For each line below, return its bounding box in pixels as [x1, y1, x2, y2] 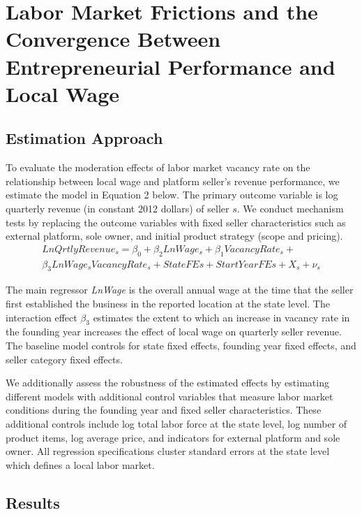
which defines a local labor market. [6, 457, 155, 472]
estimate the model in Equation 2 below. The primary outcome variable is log [6, 187, 338, 202]
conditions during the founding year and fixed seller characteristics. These [6, 402, 322, 417]
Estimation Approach [6, 127, 163, 149]
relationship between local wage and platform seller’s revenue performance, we [6, 173, 340, 188]
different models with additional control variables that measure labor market [6, 389, 333, 403]
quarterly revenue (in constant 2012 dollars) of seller [6, 201, 229, 215]
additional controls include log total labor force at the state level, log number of [6, 416, 347, 430]
